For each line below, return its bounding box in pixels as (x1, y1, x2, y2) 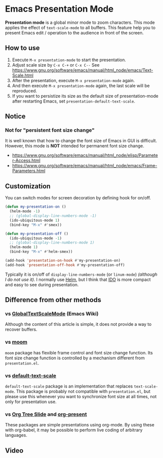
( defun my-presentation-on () (5, 204, 67, 210)
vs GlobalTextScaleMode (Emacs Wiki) (5, 310, 99, 317)
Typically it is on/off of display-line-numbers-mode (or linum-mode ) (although (5, 271, 158, 277)
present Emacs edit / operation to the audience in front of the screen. (5, 30, 144, 35)
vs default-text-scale (5, 372, 56, 379)
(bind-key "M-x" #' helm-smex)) (9, 249, 73, 254)
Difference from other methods (5, 296, 101, 304)
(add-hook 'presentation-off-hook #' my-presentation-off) (5, 263, 125, 267)
